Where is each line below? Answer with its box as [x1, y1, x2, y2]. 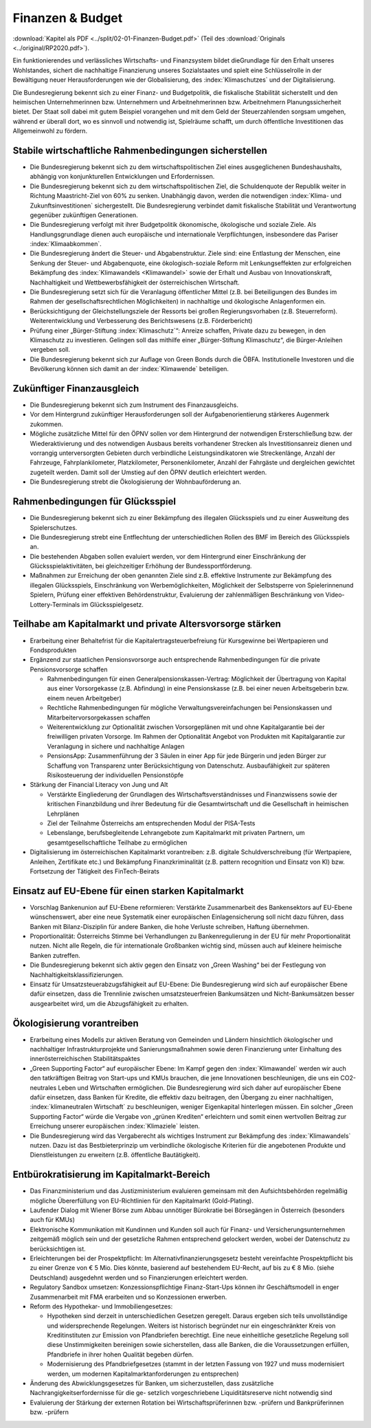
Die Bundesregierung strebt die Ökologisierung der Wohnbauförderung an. [30, 478, 242, 486]
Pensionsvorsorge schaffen [30, 665, 108, 673]
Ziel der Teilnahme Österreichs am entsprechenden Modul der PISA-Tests [47, 818, 256, 827]
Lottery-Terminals [30, 600, 80, 608]
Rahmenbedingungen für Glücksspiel [12, 495, 177, 508]
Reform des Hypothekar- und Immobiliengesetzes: [30, 1302, 173, 1310]
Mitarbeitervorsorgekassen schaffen [47, 713, 150, 722]
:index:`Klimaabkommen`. [30, 240, 102, 248]
